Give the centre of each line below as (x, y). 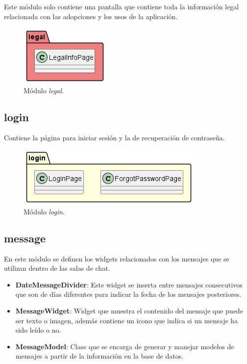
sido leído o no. (38, 330)
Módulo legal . (44, 90)
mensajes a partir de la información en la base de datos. (99, 356)
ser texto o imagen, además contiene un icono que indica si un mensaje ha (127, 320)
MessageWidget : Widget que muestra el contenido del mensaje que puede (129, 310)
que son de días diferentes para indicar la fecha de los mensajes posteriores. (128, 294)
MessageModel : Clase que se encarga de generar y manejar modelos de (125, 346)
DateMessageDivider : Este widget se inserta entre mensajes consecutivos (129, 284)
